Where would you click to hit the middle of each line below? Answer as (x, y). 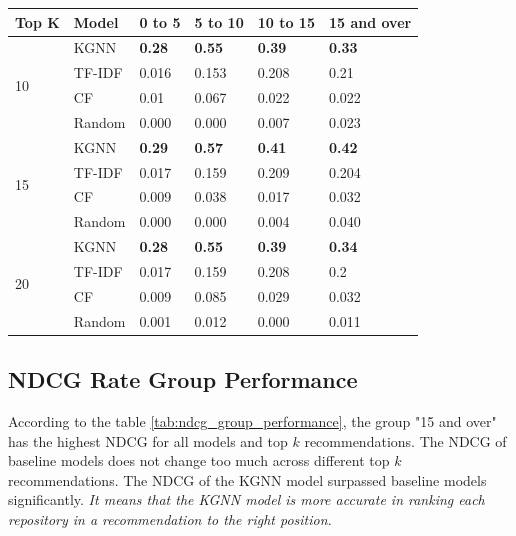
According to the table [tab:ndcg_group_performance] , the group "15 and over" (252, 420)
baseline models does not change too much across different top (199, 460)
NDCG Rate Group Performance (183, 379)
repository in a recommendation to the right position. (170, 518)
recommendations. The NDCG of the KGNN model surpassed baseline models (247, 479)
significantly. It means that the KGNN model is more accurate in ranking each (246, 499)
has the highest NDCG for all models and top (148, 440)
